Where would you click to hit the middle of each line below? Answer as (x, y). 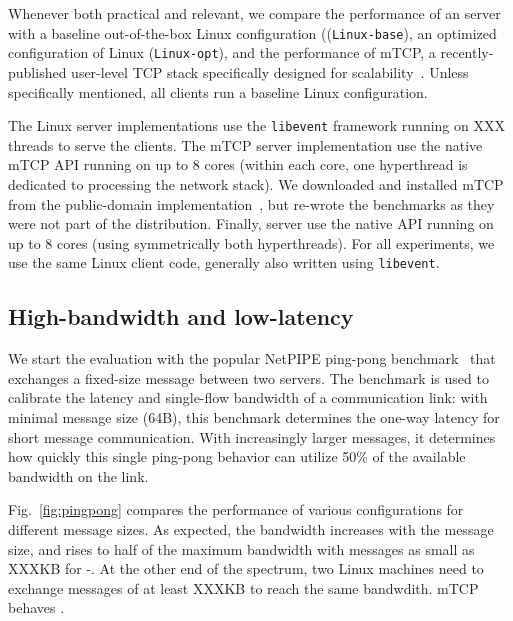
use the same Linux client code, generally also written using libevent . (224, 262)
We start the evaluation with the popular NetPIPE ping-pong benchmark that (252, 358)
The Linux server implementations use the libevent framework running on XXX (256, 125)
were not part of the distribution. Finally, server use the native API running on (251, 223)
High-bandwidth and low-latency (181, 316)
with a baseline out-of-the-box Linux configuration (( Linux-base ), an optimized (252, 32)
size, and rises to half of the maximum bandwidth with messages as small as (241, 548)
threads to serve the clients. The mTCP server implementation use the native (245, 144)
